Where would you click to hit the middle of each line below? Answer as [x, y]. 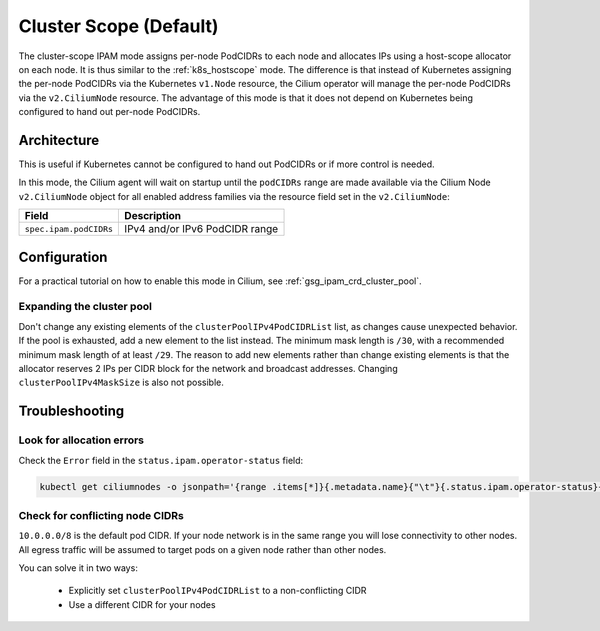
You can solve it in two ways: [78, 568]
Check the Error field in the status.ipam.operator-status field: [161, 460]
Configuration [63, 256]
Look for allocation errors [81, 440]
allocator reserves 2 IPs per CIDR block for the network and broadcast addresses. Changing [208, 369]
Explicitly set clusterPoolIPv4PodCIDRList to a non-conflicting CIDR [217, 591]
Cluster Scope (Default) [118, 26]
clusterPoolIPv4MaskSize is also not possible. [121, 382]
